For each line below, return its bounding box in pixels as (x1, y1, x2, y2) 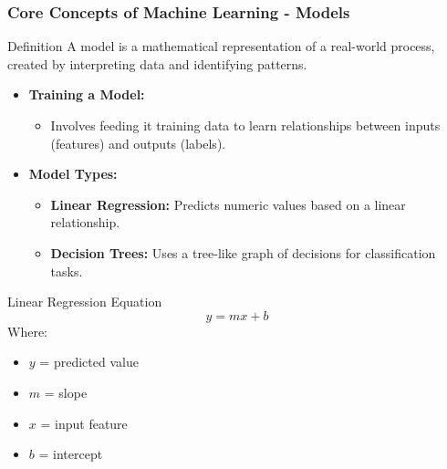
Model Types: (28, 164, 118, 183)
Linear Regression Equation (7, 292, 162, 311)
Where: (7, 321, 47, 340)
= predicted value (39, 352, 139, 371)
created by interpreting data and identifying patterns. (7, 54, 307, 73)
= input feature (40, 413, 128, 433)
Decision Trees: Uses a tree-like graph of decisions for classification (50, 243, 436, 262)
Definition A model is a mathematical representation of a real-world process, (7, 36, 435, 56)
